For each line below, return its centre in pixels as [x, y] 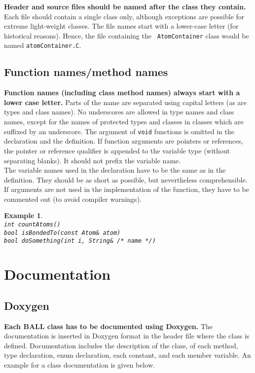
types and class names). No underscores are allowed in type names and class [119, 112]
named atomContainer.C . [43, 45]
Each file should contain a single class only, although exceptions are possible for [124, 16]
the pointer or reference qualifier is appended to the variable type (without [117, 150]
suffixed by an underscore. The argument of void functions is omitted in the [119, 131]
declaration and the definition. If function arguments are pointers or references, [124, 141]
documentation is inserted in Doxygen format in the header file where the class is [127, 336]
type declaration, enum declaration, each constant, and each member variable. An [127, 355]
